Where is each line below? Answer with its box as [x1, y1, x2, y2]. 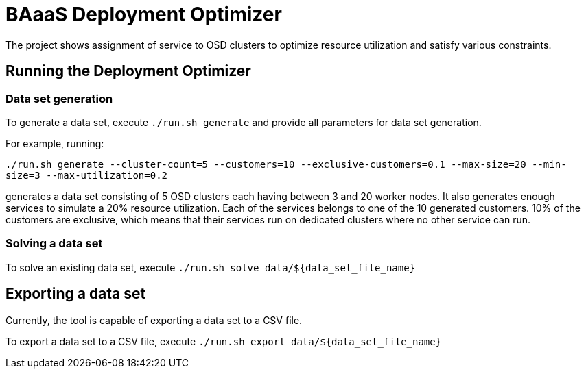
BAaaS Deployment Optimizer [5, 3, 282, 26]
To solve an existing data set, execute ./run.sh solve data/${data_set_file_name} [5, 261, 416, 273]
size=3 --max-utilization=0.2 [5, 169, 168, 181]
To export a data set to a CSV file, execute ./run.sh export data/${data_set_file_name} [5, 335, 442, 347]
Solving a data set [5, 236, 103, 251]
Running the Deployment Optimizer [5, 62, 251, 80]
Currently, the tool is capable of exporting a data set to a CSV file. [5, 314, 303, 326]
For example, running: [5, 137, 104, 149]
